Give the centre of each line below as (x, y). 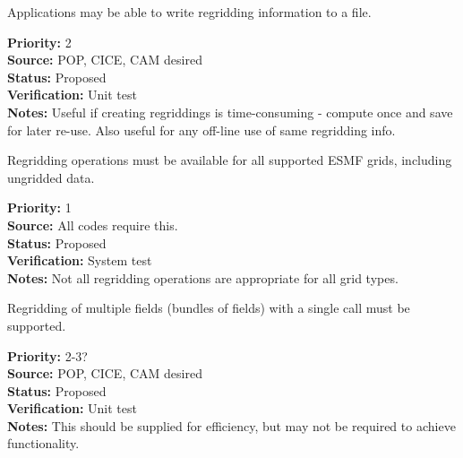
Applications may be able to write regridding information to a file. (189, 12)
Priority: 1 (39, 207)
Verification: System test (80, 260)
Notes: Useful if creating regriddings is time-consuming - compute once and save (230, 112)
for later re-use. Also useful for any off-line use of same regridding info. (201, 130)
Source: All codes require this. (93, 225)
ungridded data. (51, 177)
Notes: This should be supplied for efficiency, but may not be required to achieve (231, 425)
